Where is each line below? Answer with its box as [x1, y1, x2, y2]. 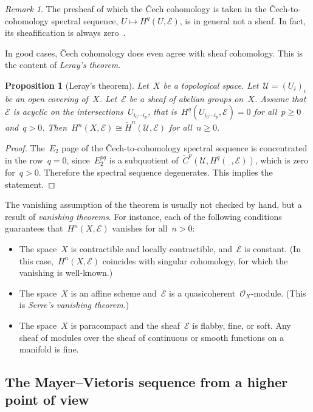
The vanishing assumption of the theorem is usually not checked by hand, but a [5, 198, 302, 211]
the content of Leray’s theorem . [5, 58, 121, 71]
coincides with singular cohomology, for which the [102, 254, 288, 267]
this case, [19, 254, 53, 267]
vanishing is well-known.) [19, 266, 113, 279]
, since [66, 153, 90, 166]
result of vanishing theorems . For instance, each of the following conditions [5, 210, 282, 222]
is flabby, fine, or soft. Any [192, 318, 291, 331]
